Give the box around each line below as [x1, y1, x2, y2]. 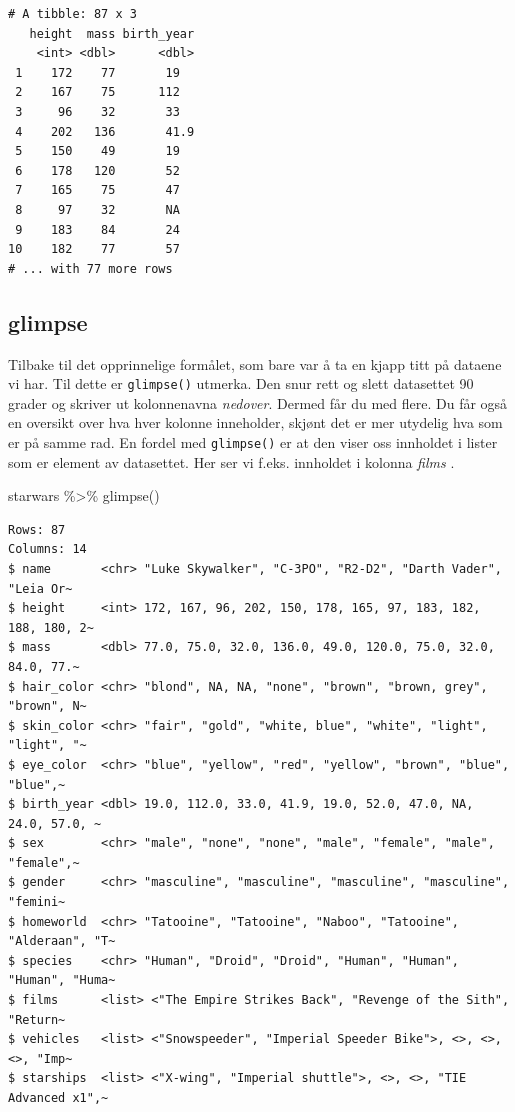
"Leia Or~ [8, 581, 73, 596]
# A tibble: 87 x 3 [8, 7, 137, 21]
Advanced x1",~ [8, 1091, 109, 1106]
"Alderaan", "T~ [8, 934, 116, 949]
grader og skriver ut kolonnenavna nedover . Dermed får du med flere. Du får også [8, 392, 508, 413]
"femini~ [8, 895, 66, 910]
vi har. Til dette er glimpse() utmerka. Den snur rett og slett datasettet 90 [8, 373, 474, 394]
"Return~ [8, 1012, 66, 1027]
